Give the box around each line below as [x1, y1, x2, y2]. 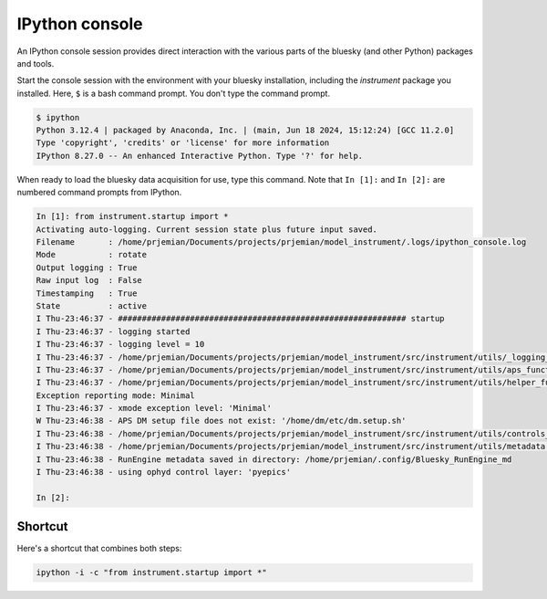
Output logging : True [36, 262, 138, 273]
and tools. [16, 58, 55, 68]
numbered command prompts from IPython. [16, 187, 182, 198]
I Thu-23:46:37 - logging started [36, 326, 191, 337]
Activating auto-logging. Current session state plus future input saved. [36, 224, 378, 235]
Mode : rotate [36, 249, 148, 260]
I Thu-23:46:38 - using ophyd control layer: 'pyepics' [36, 467, 292, 478]
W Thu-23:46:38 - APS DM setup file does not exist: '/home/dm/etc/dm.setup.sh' [36, 415, 407, 426]
